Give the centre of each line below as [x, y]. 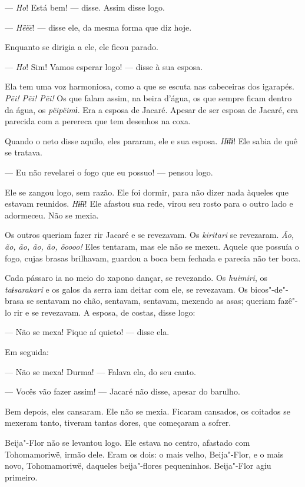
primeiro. [21, 477]
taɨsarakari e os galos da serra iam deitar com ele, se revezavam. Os [126, 289]
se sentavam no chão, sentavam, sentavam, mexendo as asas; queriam [151, 301]
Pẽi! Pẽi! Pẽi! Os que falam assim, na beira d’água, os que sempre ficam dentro [148, 97]
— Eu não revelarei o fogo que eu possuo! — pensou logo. [109, 172]
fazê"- [288, 301]
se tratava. [24, 152]
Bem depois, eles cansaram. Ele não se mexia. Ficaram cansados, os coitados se [148, 411]
